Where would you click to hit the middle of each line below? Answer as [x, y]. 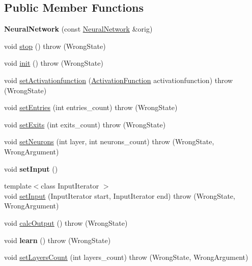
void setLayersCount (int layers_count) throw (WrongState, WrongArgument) [126, 257]
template [18, 186]
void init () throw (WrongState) [54, 63]
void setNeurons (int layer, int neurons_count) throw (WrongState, [109, 141]
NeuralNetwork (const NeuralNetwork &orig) [78, 29]
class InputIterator [70, 186]
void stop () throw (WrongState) [55, 46]
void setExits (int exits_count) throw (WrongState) [85, 124]
